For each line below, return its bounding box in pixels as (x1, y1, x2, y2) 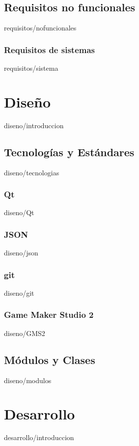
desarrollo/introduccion (4, 432, 74, 443)
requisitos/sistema (4, 63, 58, 73)
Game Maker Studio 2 (4, 308, 94, 321)
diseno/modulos (4, 375, 52, 385)
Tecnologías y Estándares (4, 144, 135, 159)
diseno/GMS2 (4, 328, 45, 338)
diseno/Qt (4, 207, 34, 218)
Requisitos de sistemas (4, 43, 95, 56)
